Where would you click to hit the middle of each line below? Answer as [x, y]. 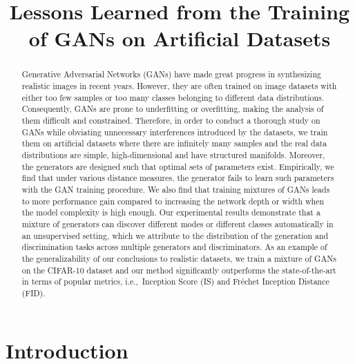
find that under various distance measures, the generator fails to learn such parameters [178, 178]
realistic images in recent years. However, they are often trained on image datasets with [179, 86]
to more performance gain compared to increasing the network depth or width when [173, 201]
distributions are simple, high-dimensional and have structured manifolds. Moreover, [173, 154]
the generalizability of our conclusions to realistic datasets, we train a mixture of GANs [179, 258]
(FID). [33, 293]
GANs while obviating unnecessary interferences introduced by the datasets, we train [175, 132]
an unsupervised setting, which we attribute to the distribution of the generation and [175, 235]
